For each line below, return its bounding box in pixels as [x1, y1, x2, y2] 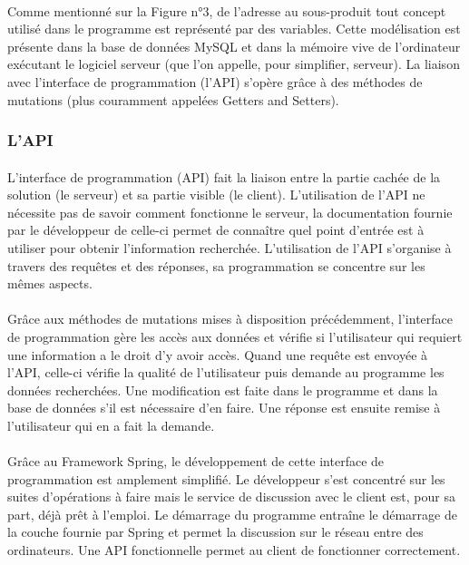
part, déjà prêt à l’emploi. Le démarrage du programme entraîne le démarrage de [7, 504, 457, 523]
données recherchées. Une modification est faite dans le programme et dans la [7, 380, 438, 399]
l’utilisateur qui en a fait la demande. [7, 415, 215, 434]
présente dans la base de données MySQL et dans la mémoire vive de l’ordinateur [7, 36, 461, 55]
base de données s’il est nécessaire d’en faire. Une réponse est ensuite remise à [7, 398, 441, 417]
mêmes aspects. [7, 274, 93, 293]
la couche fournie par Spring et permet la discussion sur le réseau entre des [7, 522, 424, 541]
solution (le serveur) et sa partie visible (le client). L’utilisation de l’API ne [7, 185, 425, 204]
